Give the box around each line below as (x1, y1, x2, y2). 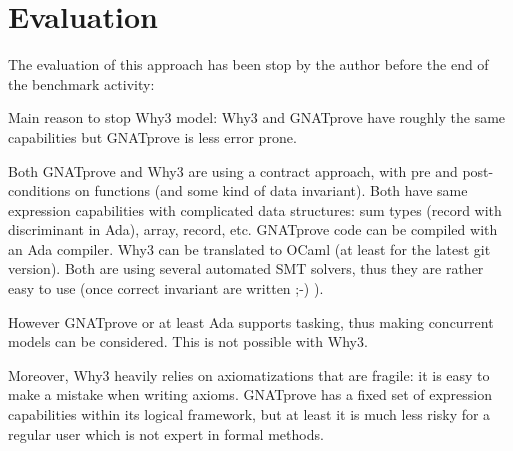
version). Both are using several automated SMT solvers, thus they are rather (8, 258, 484, 279)
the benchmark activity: (8, 73, 155, 94)
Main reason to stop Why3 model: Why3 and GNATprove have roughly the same (8, 107, 506, 128)
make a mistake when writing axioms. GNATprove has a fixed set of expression (8, 384, 493, 405)
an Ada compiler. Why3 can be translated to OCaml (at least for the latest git (8, 238, 491, 259)
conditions (8, 180, 71, 201)
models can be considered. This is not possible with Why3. (8, 331, 368, 352)
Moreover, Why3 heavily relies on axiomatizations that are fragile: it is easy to (8, 364, 490, 385)
